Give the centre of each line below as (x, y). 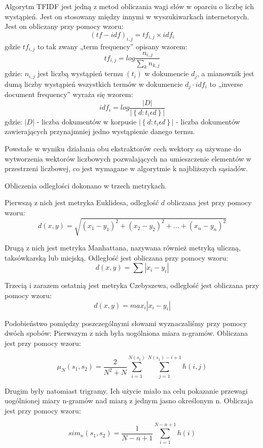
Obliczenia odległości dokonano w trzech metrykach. (86, 185)
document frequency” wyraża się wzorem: (69, 94)
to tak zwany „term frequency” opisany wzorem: (112, 46)
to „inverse (226, 84)
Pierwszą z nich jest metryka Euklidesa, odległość (82, 202)
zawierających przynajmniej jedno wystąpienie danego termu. (100, 131)
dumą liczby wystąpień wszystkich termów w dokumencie (94, 84)
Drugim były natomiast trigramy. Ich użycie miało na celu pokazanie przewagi (126, 390)
